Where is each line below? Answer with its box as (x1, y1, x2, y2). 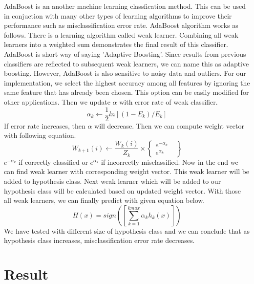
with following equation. (4, 130, 76, 140)
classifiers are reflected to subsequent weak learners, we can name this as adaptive (4, 58, 249, 68)
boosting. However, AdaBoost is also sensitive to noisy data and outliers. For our (4, 68, 246, 78)
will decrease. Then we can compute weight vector (94, 120, 245, 131)
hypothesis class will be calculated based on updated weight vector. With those (4, 185, 241, 196)
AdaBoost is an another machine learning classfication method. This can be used (4, 1, 246, 11)
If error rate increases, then (4, 120, 85, 131)
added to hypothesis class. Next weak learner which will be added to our (4, 175, 221, 186)
